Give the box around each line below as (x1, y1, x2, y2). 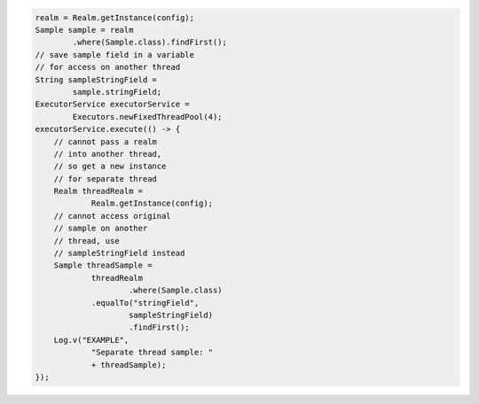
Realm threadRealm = (53, 186, 144, 197)
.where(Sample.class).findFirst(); (72, 37, 228, 48)
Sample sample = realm (35, 25, 134, 35)
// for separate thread (53, 174, 157, 183)
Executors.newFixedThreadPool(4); (72, 112, 223, 121)
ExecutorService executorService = (35, 99, 190, 110)
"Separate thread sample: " (90, 347, 213, 358)
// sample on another (53, 223, 148, 234)
